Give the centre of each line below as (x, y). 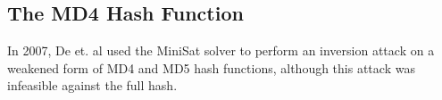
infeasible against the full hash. (92, 85)
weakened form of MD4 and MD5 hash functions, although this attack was (211, 67)
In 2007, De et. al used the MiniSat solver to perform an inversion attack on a (221, 50)
